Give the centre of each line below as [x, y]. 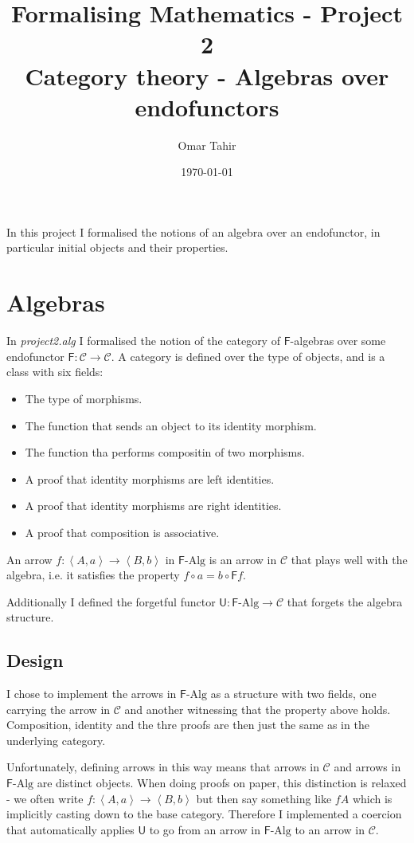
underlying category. [56, 740]
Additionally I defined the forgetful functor [111, 601]
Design [35, 660]
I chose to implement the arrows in [92, 694]
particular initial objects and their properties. [117, 247]
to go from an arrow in [205, 829]
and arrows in [367, 767]
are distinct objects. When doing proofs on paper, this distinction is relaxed [222, 783]
